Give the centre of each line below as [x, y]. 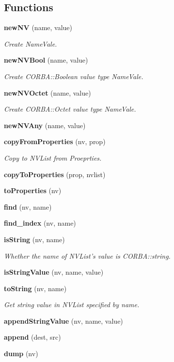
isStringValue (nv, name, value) [54, 272]
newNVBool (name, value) [46, 60]
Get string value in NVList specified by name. [72, 304]
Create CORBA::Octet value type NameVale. [70, 109]
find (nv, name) [28, 206]
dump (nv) [21, 354]
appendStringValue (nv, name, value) [63, 321]
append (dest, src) [32, 337]
